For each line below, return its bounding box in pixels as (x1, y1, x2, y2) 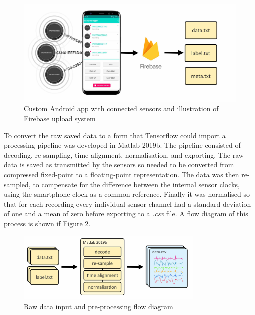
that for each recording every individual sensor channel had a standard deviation (4, 198, 251, 209)
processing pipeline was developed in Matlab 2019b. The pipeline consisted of (4, 140, 241, 150)
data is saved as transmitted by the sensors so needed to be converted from (4, 159, 234, 170)
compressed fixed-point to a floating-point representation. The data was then (4, 169, 239, 179)
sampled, (4, 179, 31, 189)
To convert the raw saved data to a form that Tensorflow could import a (4, 130, 226, 140)
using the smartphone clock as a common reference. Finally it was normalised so (4, 189, 250, 199)
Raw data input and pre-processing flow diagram (24, 301, 173, 311)
